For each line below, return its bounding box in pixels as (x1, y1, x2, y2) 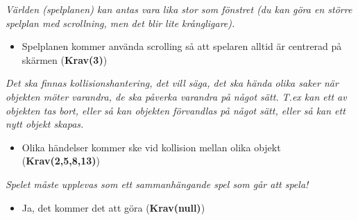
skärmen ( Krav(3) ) (22, 52, 108, 67)
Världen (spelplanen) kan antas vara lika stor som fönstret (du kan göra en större (6, 2, 352, 16)
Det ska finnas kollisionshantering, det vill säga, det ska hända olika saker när (6, 76, 339, 90)
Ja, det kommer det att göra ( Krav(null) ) (22, 200, 205, 214)
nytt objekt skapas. (6, 117, 84, 131)
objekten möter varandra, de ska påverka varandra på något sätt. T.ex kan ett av (6, 89, 347, 103)
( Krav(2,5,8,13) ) (22, 153, 100, 168)
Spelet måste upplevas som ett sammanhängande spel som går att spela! (6, 176, 309, 191)
